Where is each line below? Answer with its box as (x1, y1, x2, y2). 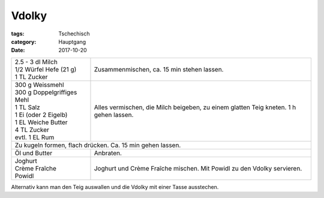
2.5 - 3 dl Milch (14, 58, 58, 66)
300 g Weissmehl (14, 80, 64, 89)
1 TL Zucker (14, 73, 48, 81)
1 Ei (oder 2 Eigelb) (14, 110, 68, 119)
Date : (11, 47, 25, 54)
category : (11, 38, 37, 45)
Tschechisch (58, 30, 90, 37)
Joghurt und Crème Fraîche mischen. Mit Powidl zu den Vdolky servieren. (94, 164, 302, 172)
